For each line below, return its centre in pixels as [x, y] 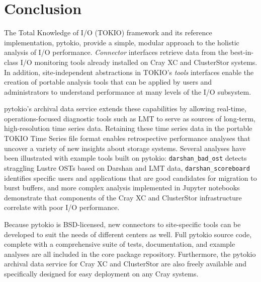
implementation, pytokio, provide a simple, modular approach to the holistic [122, 42]
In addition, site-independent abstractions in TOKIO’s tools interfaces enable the [129, 72]
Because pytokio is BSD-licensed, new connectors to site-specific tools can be [122, 224]
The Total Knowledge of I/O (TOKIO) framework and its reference [108, 32]
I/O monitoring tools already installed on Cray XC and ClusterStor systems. [139, 62]
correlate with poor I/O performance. [62, 207]
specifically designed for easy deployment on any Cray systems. [101, 273]
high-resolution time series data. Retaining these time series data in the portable [128, 128]
